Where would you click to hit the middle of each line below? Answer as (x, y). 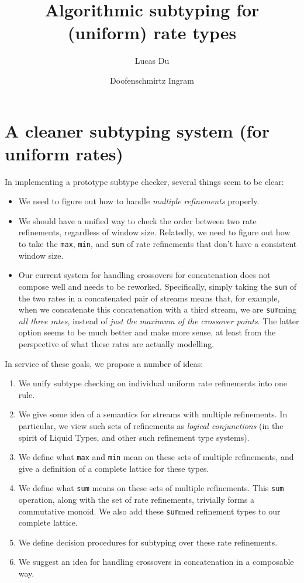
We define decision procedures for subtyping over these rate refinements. (148, 542)
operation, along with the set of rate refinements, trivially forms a (137, 499)
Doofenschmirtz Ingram (152, 80)
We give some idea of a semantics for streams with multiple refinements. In (153, 414)
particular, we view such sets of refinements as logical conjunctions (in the (151, 425)
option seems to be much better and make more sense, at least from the (147, 332)
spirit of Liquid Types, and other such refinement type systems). (134, 437)
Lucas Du (152, 61)
